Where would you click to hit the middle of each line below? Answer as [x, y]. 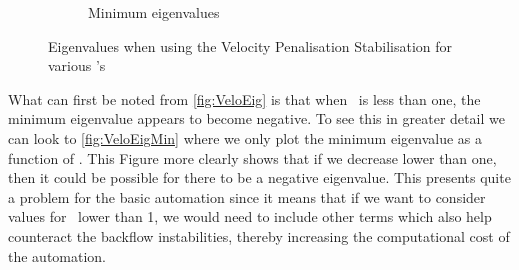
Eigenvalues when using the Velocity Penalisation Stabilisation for [250, 45]
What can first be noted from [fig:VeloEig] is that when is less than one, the [244, 98]
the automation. [57, 255]
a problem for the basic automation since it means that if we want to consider [247, 196]
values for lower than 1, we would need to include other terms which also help [250, 216]
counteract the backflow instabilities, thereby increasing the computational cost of [259, 235]
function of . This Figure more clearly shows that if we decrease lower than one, [252, 157]
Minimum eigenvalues [154, 12]
